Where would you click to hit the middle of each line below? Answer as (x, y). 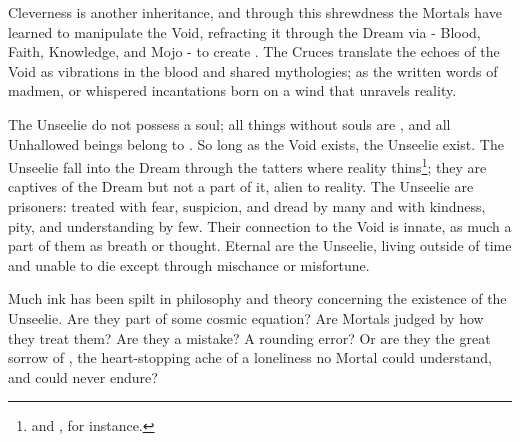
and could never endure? (83, 376)
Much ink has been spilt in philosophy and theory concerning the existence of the (257, 298)
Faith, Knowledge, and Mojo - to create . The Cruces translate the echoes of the (254, 51)
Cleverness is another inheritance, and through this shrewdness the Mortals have (255, 12)
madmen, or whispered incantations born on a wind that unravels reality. (232, 90)
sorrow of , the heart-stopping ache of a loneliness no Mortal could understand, (250, 357)
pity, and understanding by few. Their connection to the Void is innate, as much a (260, 225)
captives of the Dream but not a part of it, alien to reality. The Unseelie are (241, 186)
